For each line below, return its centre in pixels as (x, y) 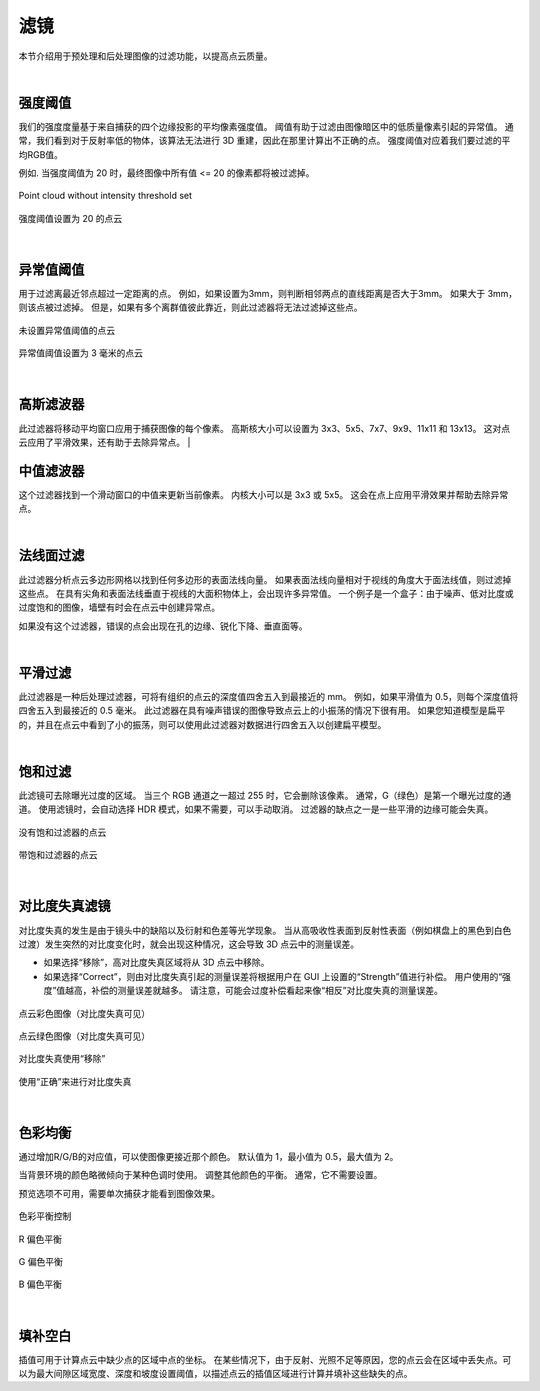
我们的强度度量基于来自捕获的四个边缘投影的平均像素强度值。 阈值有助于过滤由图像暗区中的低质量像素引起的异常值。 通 (266, 126)
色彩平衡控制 (45, 1216)
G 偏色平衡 (41, 1261)
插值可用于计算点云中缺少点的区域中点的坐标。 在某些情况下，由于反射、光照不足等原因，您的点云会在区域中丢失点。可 (265, 1359)
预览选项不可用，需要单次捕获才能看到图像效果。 (119, 1193)
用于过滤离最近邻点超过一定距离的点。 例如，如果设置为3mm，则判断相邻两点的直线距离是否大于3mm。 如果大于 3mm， (268, 294)
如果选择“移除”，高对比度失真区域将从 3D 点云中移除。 (156, 962)
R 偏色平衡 (40, 1239)
